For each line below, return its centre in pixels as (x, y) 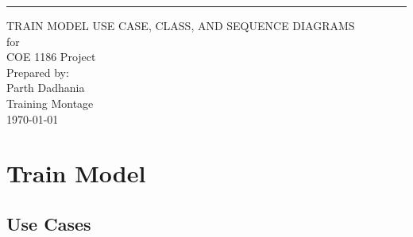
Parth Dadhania (46, 88)
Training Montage (50, 103)
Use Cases (49, 223)
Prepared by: (38, 72)
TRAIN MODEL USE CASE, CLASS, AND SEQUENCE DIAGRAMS (181, 25)
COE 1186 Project (51, 57)
